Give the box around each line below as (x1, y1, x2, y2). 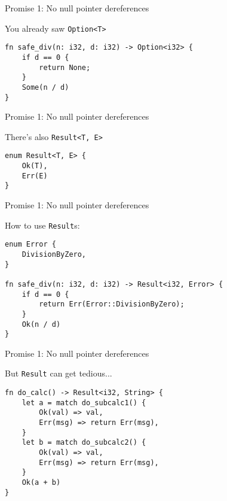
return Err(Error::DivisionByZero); (39, 300, 185, 309)
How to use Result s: (5, 218, 80, 231)
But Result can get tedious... (5, 367, 112, 379)
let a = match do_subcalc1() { (22, 398, 146, 407)
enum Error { (5, 240, 56, 249)
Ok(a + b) (22, 478, 61, 487)
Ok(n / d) (22, 320, 61, 329)
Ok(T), (22, 162, 48, 171)
